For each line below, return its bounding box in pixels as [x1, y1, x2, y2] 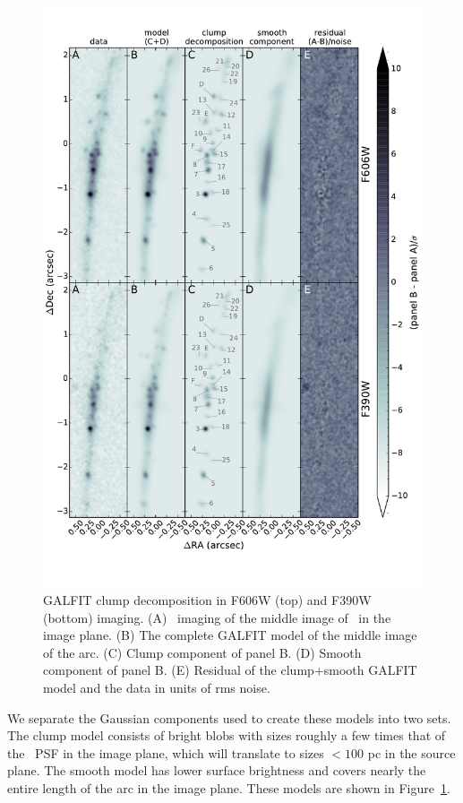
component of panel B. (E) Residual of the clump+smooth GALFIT [43, 661, 417, 679]
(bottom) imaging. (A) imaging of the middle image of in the [43, 608, 391, 626]
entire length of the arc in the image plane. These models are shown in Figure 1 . [7, 778, 450, 797]
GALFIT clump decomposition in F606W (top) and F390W [43, 590, 372, 609]
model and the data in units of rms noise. [43, 678, 270, 696]
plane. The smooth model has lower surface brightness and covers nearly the [7, 761, 426, 780]
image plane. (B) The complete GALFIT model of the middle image [43, 626, 417, 644]
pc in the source [367, 743, 456, 762]
